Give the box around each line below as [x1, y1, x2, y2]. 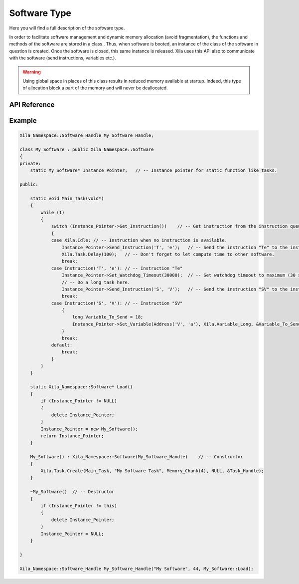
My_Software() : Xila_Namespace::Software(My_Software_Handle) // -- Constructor [30, 454, 244, 460]
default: [51, 342, 73, 348]
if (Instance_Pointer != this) [40, 503, 117, 509]
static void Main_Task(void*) [30, 195, 104, 201]
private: [19, 160, 41, 166]
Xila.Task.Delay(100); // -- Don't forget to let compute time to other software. [61, 251, 275, 257]
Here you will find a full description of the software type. [9, 25, 125, 31]
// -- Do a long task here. [61, 280, 131, 285]
